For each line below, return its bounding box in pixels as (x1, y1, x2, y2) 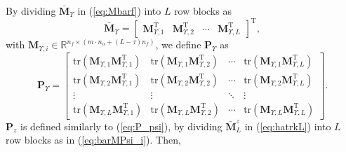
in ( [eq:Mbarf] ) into (77, 4, 161, 18)
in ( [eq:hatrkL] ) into (244, 118, 331, 133)
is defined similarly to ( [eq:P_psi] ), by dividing (20, 118, 222, 133)
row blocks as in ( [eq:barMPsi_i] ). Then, (6, 132, 181, 147)
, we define (155, 37, 201, 52)
